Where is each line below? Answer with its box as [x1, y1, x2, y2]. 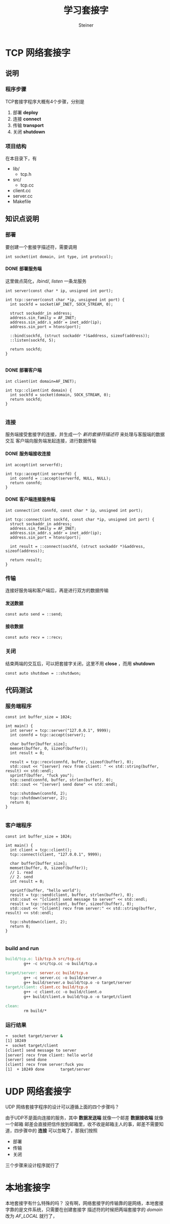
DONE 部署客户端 [5, 367, 42, 373]
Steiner [78, 22, 94, 28]
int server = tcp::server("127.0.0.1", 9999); [10, 728, 111, 733]
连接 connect [12, 116, 41, 122]
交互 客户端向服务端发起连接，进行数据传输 [5, 438, 96, 444]
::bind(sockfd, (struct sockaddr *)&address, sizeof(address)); [10, 333, 150, 338]
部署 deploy [12, 109, 38, 116]
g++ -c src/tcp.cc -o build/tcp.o [24, 961, 97, 966]
